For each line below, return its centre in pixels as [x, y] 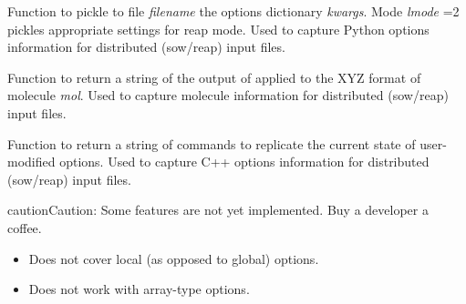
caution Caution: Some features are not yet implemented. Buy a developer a [218, 210]
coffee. [25, 227]
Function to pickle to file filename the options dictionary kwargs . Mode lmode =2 [233, 11]
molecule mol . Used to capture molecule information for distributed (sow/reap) [228, 95]
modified [31, 162]
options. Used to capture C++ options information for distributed [244, 162]
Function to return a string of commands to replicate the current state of [212, 143]
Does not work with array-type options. [139, 289]
